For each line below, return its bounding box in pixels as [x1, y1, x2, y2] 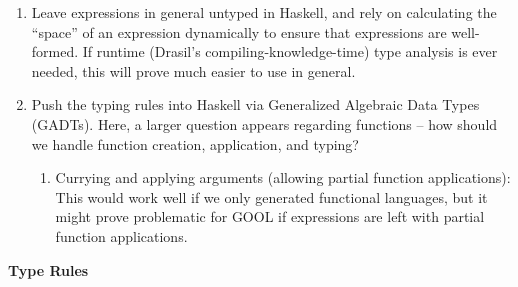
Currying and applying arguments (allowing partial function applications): [55, 167, 511, 188]
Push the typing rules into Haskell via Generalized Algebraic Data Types [31, 94, 480, 115]
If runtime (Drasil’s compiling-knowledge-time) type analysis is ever [82, 41, 498, 62]
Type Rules [8, 259, 89, 280]
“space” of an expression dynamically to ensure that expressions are [31, 21, 447, 42]
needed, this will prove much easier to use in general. [31, 60, 356, 81]
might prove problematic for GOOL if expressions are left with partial [55, 206, 485, 227]
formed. [31, 41, 79, 62]
